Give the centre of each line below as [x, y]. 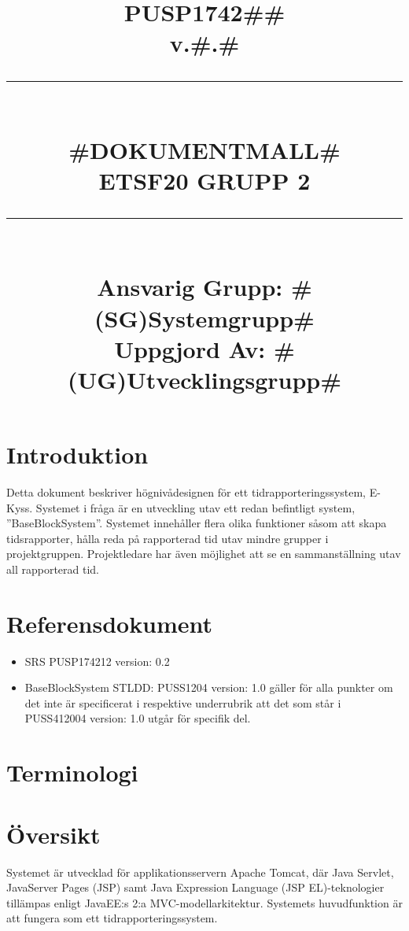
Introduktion [77, 454]
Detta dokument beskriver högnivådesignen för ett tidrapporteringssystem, [186, 492]
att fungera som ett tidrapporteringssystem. [112, 918]
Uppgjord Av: [190, 348]
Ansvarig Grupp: [190, 287]
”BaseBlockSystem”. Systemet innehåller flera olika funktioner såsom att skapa [197, 523]
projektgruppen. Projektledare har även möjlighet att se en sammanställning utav [204, 554]
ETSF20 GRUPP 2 [204, 180]
